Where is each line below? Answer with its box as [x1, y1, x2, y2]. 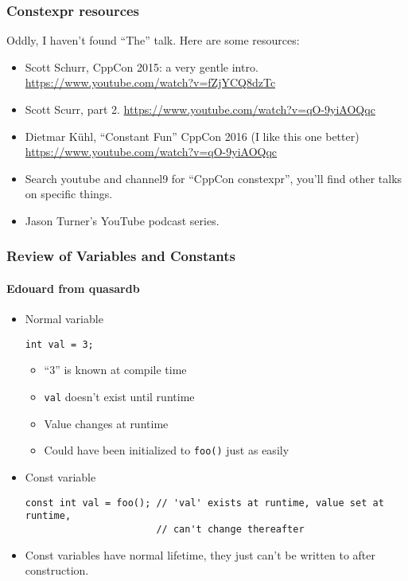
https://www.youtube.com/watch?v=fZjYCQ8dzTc [25, 74, 276, 91]
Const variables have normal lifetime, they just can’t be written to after [25, 546, 376, 563]
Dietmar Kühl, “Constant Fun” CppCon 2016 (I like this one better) [25, 127, 359, 144]
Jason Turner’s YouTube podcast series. [25, 212, 220, 228]
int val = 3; [25, 338, 94, 350]
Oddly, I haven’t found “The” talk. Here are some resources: [6, 32, 300, 49]
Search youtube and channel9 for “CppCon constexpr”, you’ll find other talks [25, 170, 402, 186]
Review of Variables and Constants [6, 246, 236, 266]
